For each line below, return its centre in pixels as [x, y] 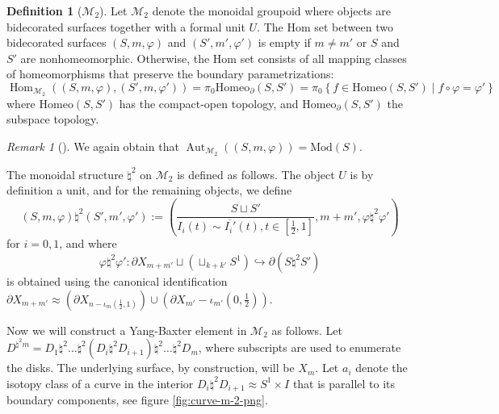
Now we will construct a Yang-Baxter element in [127, 330]
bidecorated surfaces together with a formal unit [126, 26]
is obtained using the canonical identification [117, 281]
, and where [88, 243]
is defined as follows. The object [256, 174]
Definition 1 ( [44, 10]
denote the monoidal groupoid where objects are [272, 10]
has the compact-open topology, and [209, 103]
